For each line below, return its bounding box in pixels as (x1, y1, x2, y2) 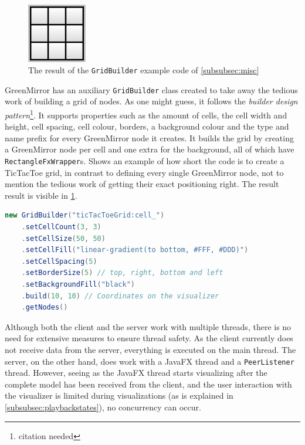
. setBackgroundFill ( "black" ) (21, 280, 135, 289)
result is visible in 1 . (5, 189, 77, 201)
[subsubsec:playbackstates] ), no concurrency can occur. (5, 401, 201, 413)
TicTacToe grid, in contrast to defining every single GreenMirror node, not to (5, 166, 284, 178)
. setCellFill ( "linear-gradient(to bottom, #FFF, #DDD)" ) (21, 246, 249, 254)
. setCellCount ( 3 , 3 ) (21, 223, 101, 232)
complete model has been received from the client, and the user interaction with (5, 378, 292, 390)
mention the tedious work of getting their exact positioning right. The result (5, 178, 279, 190)
